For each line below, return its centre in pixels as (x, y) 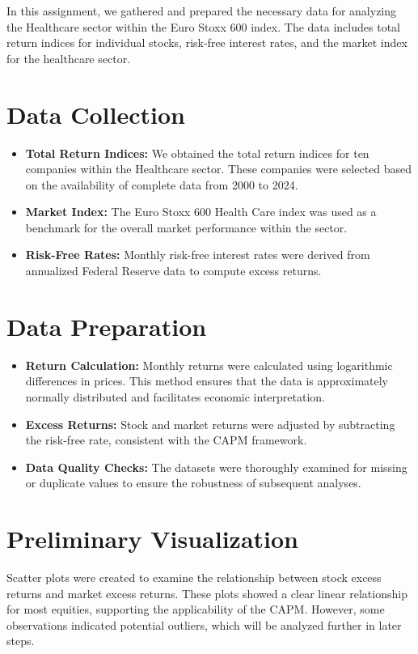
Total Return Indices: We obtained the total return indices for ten (197, 153)
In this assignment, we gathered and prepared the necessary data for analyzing (202, 11)
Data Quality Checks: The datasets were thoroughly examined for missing (216, 467)
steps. (21, 641)
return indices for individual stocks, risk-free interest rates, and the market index (207, 42)
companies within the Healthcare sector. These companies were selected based (219, 169)
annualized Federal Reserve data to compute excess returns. (173, 271)
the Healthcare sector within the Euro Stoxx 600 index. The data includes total (203, 26)
